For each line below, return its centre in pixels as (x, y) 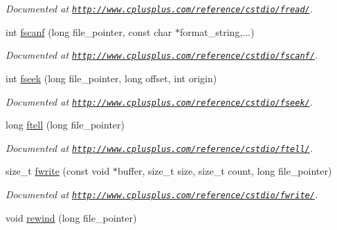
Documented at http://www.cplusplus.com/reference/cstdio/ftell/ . (160, 147)
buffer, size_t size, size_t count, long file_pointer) (225, 171)
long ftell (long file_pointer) (65, 125)
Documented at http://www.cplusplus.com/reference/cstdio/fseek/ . (160, 101)
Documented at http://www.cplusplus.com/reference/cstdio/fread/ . (160, 8)
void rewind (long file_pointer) (71, 217)
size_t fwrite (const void (58, 171)
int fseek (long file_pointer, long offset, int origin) (111, 78)
